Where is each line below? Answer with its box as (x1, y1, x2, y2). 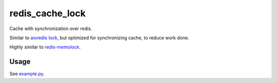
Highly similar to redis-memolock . (9, 44, 81, 50)
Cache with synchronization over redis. (9, 25, 92, 32)
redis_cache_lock (9, 8, 86, 19)
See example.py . (9, 71, 45, 77)
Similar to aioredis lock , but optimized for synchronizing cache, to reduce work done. (9, 35, 189, 41)
